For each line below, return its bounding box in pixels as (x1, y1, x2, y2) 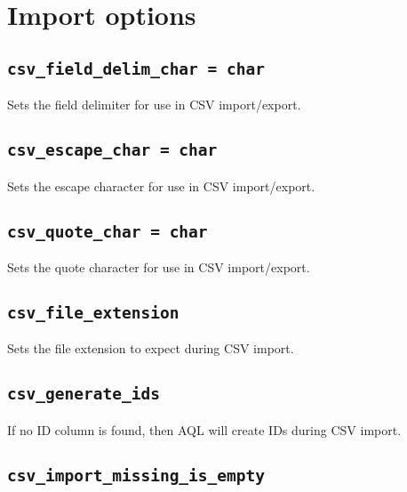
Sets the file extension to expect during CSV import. (7, 339, 294, 358)
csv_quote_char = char (7, 222, 208, 241)
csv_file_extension (7, 302, 180, 322)
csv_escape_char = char (7, 141, 218, 160)
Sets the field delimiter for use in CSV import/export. (7, 95, 301, 114)
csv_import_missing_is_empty (7, 465, 266, 485)
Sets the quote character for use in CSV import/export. (7, 257, 310, 276)
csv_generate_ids (7, 384, 160, 404)
